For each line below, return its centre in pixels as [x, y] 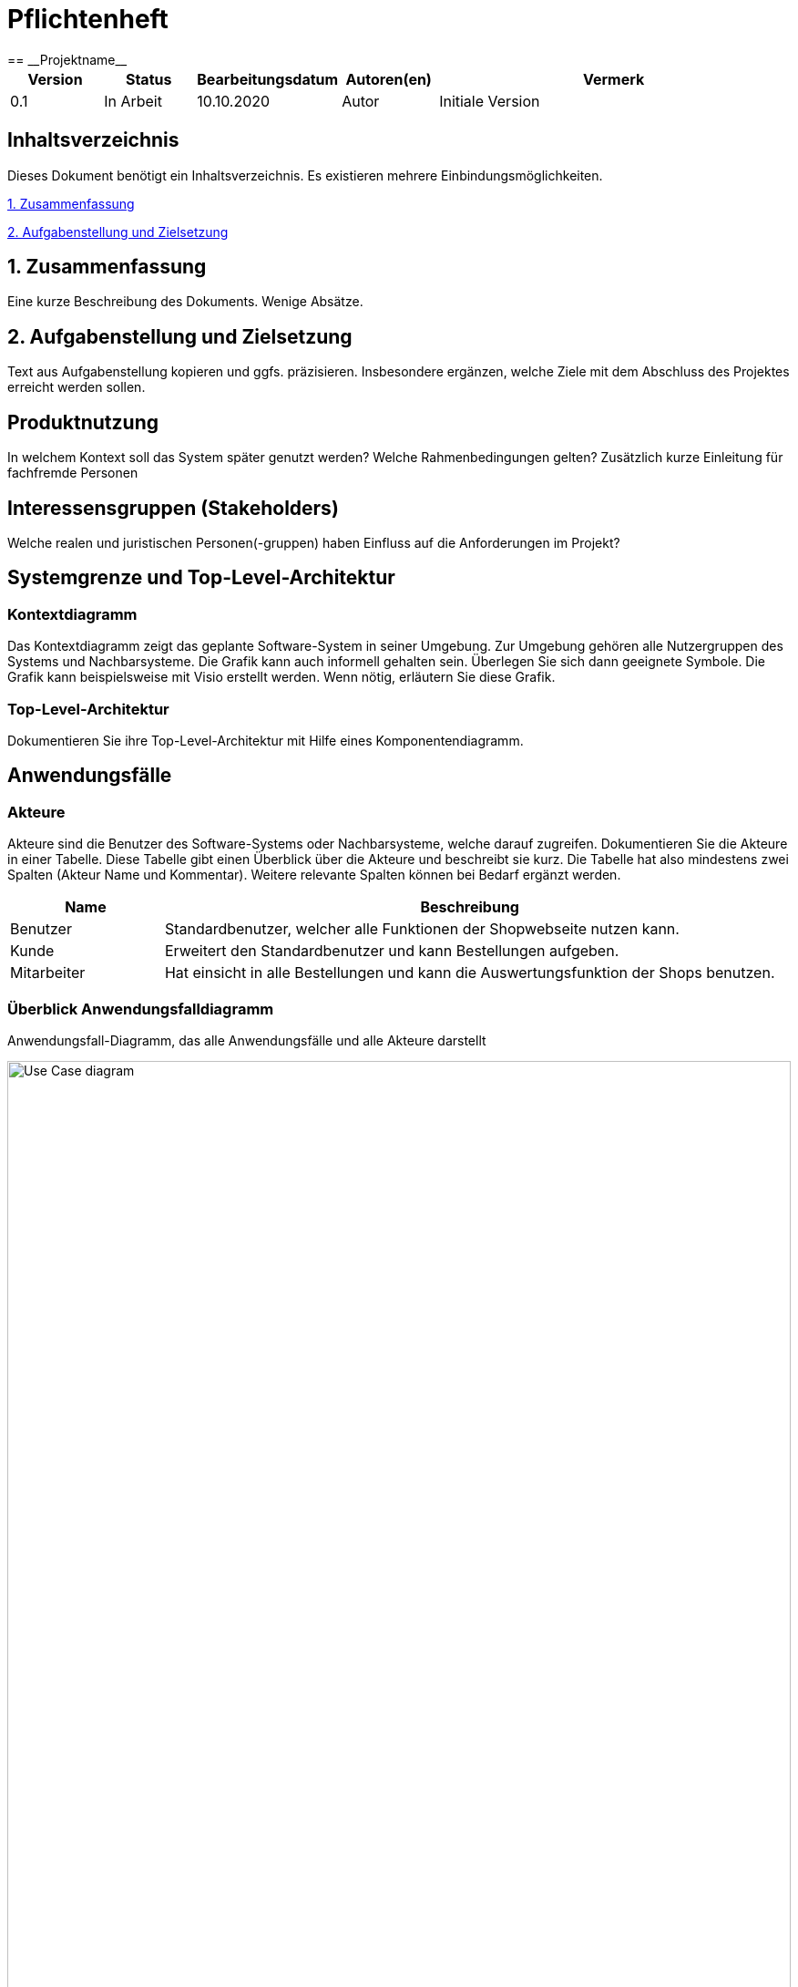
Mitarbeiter [48, 973]
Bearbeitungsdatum [268, 79]
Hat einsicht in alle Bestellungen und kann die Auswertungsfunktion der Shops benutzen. [470, 973]
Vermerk [614, 79]
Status [148, 79]
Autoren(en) [389, 79]
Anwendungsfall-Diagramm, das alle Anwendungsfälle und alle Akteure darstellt [247, 1040]
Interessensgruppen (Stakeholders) [173, 508]
